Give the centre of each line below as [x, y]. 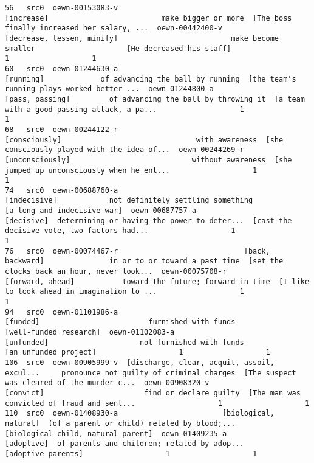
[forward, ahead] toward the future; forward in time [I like [157, 281]
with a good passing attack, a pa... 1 [125, 109]
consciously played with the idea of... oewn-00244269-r [125, 150]
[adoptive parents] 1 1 [131, 454]
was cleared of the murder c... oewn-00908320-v [107, 383]
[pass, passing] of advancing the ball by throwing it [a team [155, 99]
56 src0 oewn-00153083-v [62, 8]
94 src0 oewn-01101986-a [62, 312]
